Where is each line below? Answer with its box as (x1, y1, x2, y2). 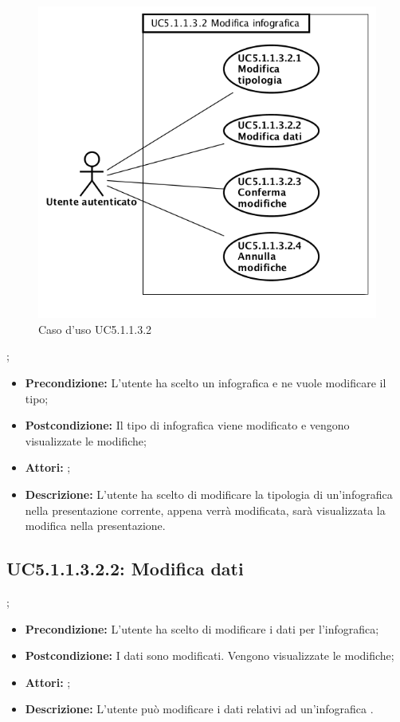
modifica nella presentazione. (25, 517, 166, 534)
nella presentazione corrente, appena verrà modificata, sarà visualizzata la (25, 501, 386, 518)
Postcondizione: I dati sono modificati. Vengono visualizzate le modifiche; (25, 647, 394, 664)
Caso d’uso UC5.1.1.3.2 (38, 320, 152, 337)
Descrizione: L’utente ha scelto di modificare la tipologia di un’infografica (25, 485, 393, 502)
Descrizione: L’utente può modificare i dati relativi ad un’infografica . (25, 700, 374, 717)
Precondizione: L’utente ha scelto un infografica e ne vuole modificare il (25, 374, 386, 390)
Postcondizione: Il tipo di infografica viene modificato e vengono (25, 417, 350, 434)
